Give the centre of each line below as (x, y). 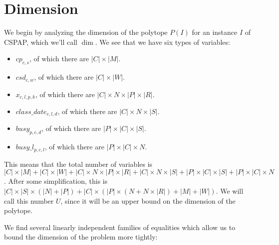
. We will (230, 190)
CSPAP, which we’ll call (41, 42)
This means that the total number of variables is (78, 164)
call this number (29, 200)
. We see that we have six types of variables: (162, 42)
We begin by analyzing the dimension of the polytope (86, 32)
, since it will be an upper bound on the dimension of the (148, 200)
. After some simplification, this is (56, 181)
